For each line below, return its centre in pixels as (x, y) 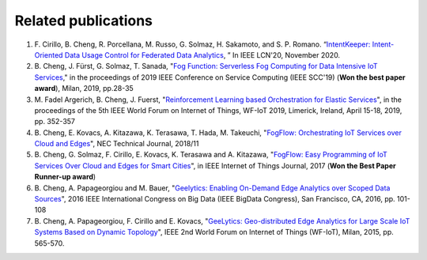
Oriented (49, 55)
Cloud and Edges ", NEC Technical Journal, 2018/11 (117, 144)
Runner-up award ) (65, 177)
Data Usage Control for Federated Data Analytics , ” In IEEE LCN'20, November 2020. (202, 55)
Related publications (84, 21)
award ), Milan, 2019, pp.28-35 (84, 89)
